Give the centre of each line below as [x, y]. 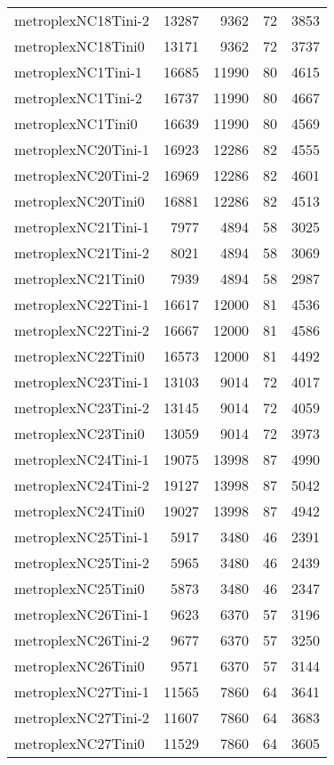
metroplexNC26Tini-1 [82, 614]
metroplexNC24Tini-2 [82, 485]
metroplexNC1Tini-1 [79, 72]
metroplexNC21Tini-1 [82, 227]
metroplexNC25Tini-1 [82, 537]
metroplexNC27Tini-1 [82, 692]
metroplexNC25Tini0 [80, 588]
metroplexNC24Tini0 [80, 511]
